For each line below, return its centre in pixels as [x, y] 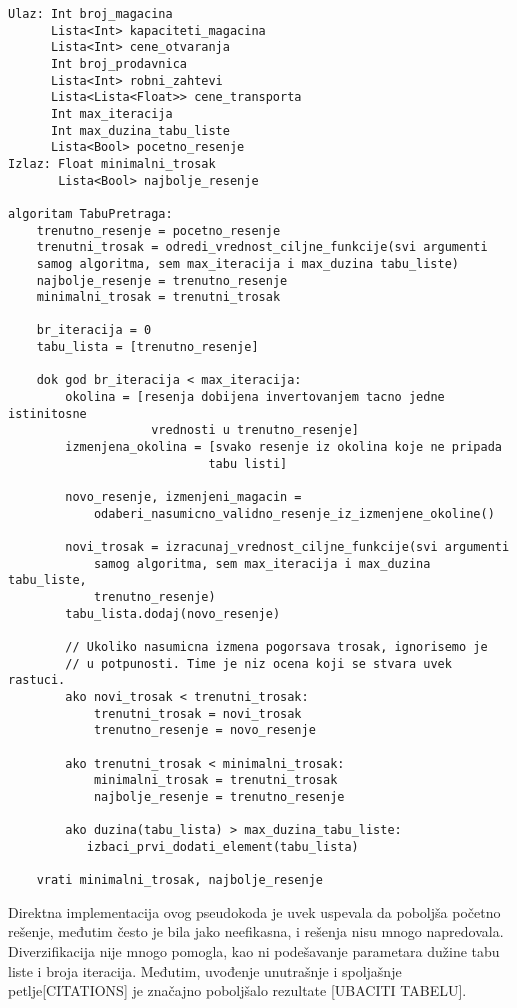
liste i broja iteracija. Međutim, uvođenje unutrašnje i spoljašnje [205, 970]
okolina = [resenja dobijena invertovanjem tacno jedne [255, 397]
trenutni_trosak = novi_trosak [197, 713]
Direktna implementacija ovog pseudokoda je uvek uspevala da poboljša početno [254, 911]
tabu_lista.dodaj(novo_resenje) [173, 613]
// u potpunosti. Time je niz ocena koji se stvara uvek [258, 663]
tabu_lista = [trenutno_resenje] [147, 347]
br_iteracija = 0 [94, 330]
